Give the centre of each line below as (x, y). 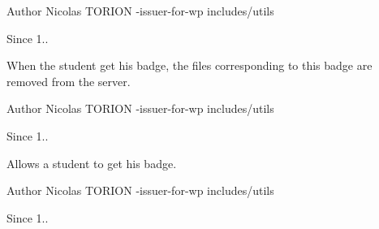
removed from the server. (69, 81)
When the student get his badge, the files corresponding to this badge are (189, 65)
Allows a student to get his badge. (92, 163)
